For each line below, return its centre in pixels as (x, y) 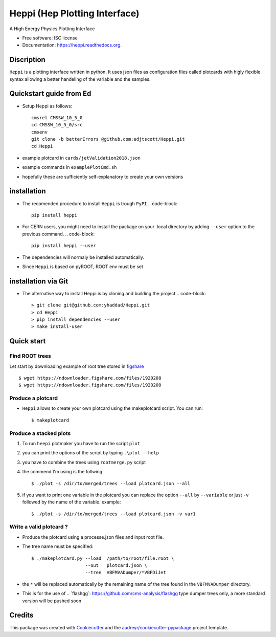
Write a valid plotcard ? (39, 527)
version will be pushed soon (52, 601)
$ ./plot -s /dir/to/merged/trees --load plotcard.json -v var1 (114, 514)
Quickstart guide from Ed (50, 94)
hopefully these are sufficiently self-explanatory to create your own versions (103, 177)
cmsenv (40, 132)
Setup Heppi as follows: (47, 106)
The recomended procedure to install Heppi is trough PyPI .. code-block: (100, 203)
